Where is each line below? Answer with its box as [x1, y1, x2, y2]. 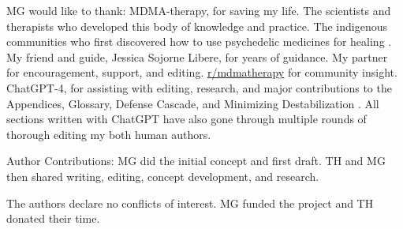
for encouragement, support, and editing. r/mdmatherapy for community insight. [6, 64, 397, 81]
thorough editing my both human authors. [6, 126, 211, 142]
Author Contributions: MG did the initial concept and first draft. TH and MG [6, 152, 386, 169]
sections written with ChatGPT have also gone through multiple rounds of [6, 111, 367, 127]
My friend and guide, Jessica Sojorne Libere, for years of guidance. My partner [6, 48, 388, 65]
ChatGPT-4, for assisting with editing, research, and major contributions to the [6, 79, 392, 96]
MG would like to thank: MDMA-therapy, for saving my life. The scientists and [6, 2, 391, 18]
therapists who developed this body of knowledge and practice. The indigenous [6, 17, 388, 34]
